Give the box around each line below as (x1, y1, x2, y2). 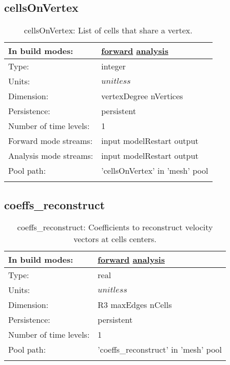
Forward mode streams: (8, 135, 93, 147)
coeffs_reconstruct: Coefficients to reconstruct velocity (17, 221, 213, 233)
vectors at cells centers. (73, 233, 157, 245)
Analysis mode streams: (8, 150, 93, 162)
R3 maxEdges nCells (98, 299, 172, 311)
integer (101, 60, 126, 72)
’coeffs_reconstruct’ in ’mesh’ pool (98, 343, 222, 356)
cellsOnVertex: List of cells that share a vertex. (24, 24, 193, 36)
